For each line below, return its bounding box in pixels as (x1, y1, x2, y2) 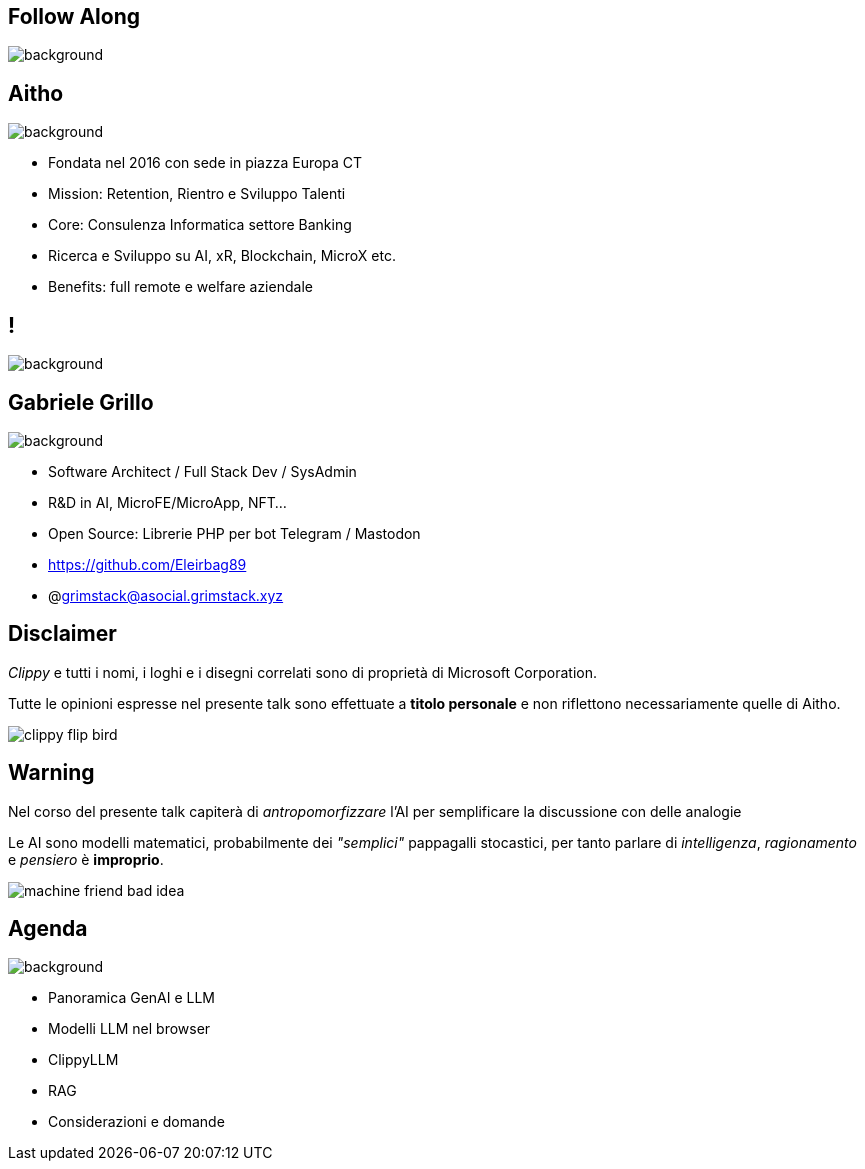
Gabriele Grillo (8, 389, 154, 415)
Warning (8, 760, 95, 786)
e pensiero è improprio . (8, 850, 164, 868)
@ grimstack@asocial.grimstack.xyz (48, 586, 284, 604)
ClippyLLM (48, 1051, 119, 1069)
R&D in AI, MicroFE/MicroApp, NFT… (48, 493, 287, 511)
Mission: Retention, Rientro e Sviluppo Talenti (48, 185, 346, 203)
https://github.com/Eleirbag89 (48, 555, 247, 573)
